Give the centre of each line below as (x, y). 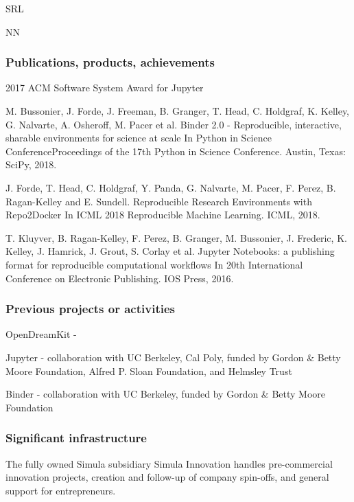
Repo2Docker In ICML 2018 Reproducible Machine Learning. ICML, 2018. (163, 215)
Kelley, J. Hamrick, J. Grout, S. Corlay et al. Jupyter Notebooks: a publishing (170, 251)
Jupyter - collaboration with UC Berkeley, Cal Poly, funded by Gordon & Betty (173, 357)
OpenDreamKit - (41, 334)
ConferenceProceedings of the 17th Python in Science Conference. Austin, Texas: (176, 151)
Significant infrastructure (76, 438)
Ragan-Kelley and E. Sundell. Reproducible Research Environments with (159, 201)
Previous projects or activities (90, 309)
